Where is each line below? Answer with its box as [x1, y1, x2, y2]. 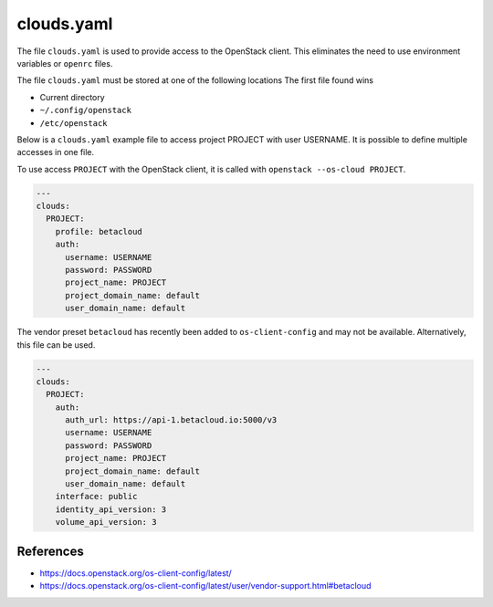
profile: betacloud [55, 226, 143, 236]
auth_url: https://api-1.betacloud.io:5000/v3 [65, 415, 278, 425]
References [16, 543, 84, 559]
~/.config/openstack [39, 105, 132, 116]
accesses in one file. [16, 147, 95, 158]
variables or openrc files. [16, 58, 113, 68]
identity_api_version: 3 [55, 504, 167, 515]
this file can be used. [16, 339, 96, 351]
